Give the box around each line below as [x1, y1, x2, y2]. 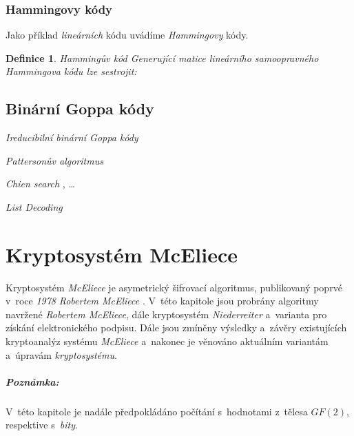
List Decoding [6, 199, 63, 214]
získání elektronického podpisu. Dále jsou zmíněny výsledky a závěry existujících [6, 320, 347, 335]
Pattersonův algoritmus [6, 153, 103, 167]
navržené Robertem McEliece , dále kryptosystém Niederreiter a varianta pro [6, 307, 327, 321]
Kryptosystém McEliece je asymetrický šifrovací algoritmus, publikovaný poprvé [6, 280, 342, 294]
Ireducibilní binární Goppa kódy [6, 130, 138, 145]
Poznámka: [6, 374, 59, 388]
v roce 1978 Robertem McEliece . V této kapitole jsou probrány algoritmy [6, 293, 319, 308]
